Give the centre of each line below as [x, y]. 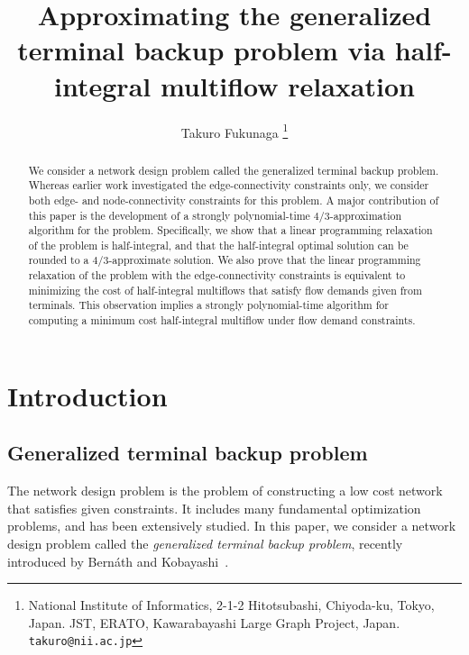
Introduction [87, 395]
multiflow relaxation [287, 85]
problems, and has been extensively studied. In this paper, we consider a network [232, 526]
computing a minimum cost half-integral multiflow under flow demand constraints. [222, 320]
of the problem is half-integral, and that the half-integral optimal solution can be [218, 245]
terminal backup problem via [202, 50]
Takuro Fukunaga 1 [234, 131]
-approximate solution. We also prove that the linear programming [265, 260]
